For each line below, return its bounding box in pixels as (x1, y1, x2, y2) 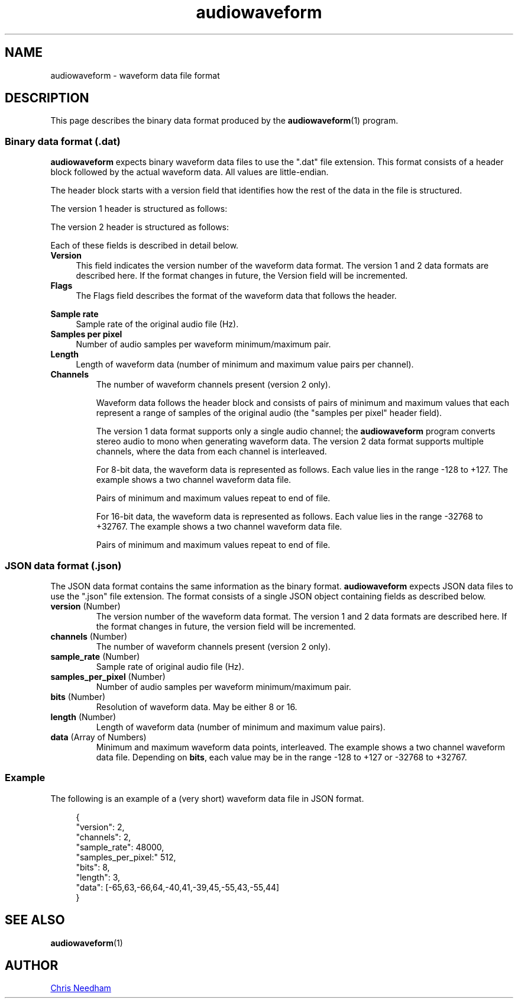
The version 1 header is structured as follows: (50, 204, 228, 214)
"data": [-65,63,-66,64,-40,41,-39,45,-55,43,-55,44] (76, 882, 280, 892)
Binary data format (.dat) (5, 135, 121, 147)
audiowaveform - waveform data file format (50, 70, 220, 80)
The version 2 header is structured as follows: (50, 222, 229, 233)
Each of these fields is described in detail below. (50, 240, 239, 251)
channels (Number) (50, 631, 128, 641)
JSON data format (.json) (5, 559, 122, 572)
